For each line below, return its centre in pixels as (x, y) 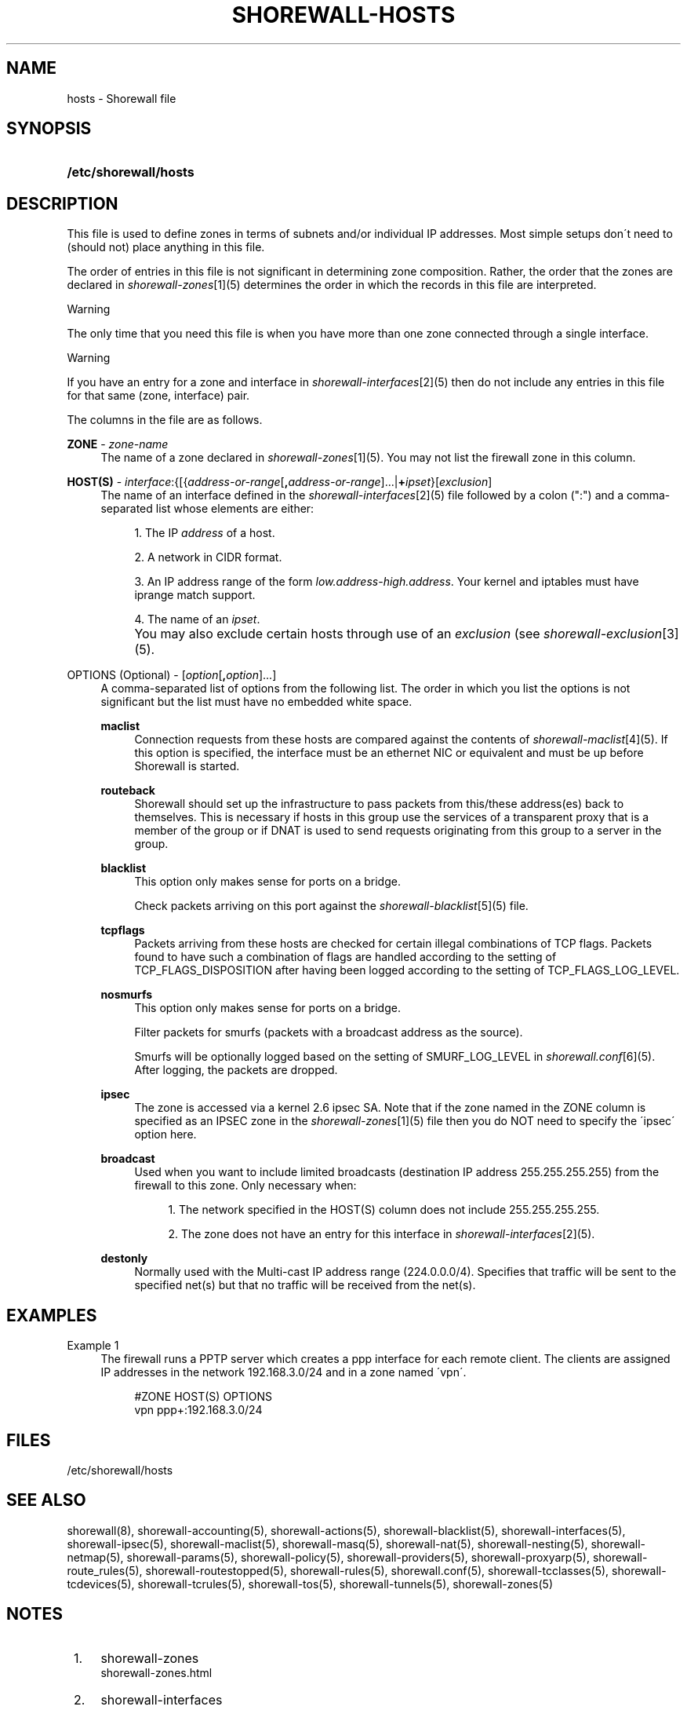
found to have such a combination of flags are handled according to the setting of (345, 957)
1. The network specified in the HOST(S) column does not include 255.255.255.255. (384, 1210)
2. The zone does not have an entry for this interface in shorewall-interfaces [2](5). (382, 1234)
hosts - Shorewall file (122, 98)
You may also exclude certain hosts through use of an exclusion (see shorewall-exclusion (398, 634)
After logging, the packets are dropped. (236, 1070)
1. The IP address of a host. (205, 533)
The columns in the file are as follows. (165, 420)
